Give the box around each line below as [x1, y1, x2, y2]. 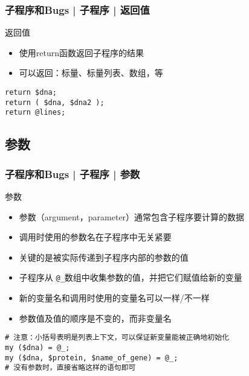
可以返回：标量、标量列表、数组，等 [19, 66, 163, 79]
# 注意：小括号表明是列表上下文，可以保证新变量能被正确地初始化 [5, 333, 230, 342]
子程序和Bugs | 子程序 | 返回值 [5, 2, 150, 17]
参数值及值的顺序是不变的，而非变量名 [19, 311, 172, 324]
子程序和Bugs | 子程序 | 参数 [5, 166, 140, 181]
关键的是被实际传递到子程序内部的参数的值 [19, 250, 189, 263]
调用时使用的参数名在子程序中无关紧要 [19, 231, 172, 243]
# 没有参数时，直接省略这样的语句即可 [5, 363, 136, 372]
